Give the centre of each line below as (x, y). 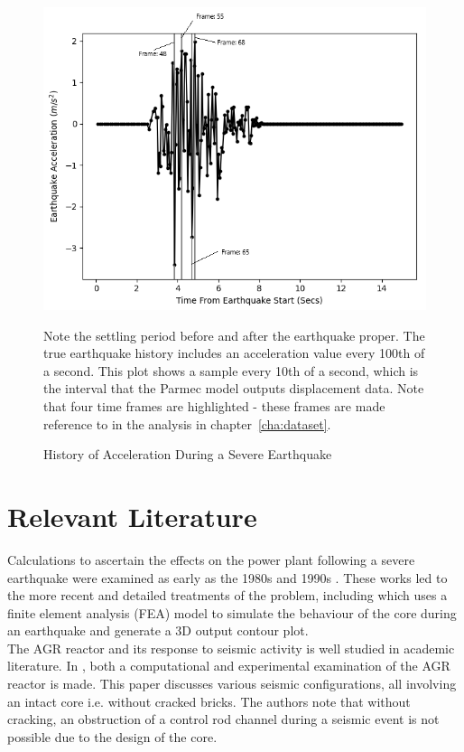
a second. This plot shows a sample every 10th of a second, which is (231, 370)
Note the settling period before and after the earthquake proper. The (234, 335)
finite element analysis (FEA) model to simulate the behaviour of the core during (232, 612)
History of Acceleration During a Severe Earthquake (188, 454)
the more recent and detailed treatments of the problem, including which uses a (227, 595)
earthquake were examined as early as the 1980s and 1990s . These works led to (227, 577)
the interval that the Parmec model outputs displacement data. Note (234, 388)
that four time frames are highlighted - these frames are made (214, 406)
